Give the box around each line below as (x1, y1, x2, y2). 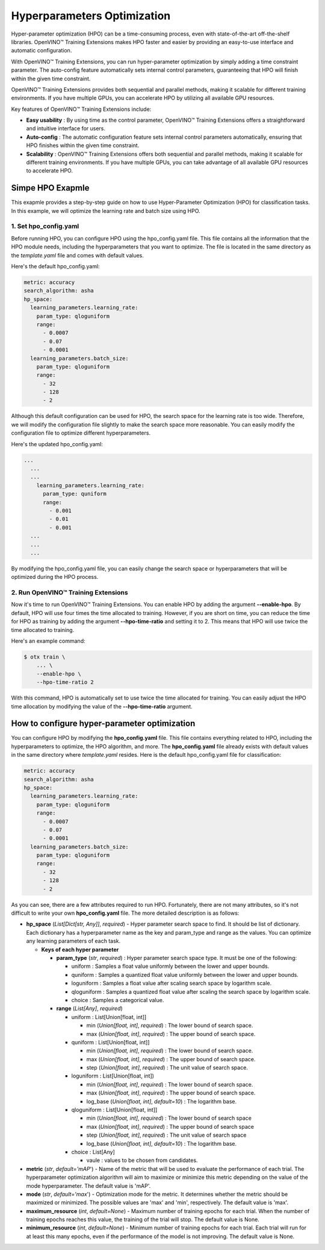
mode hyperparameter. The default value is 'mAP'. (26, 1182, 151, 1189)
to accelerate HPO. (26, 167, 73, 174)
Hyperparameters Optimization (11, 9, 171, 22)
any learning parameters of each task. (26, 938, 121, 945)
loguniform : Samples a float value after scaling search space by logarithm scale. (71, 980, 272, 987)
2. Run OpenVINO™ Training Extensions (11, 589, 129, 597)
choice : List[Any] (71, 1148, 116, 1155)
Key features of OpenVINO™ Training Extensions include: (11, 106, 152, 113)
